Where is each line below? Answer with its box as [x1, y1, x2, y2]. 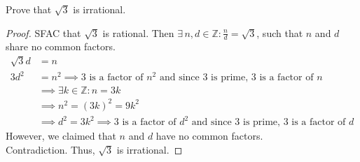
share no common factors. [6, 39, 116, 54]
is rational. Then [102, 25, 174, 40]
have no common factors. [155, 128, 263, 143]
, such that [256, 25, 303, 40]
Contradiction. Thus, [6, 142, 95, 156]
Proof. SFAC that [6, 25, 81, 40]
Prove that [6, 2, 52, 16]
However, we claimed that [6, 128, 116, 143]
